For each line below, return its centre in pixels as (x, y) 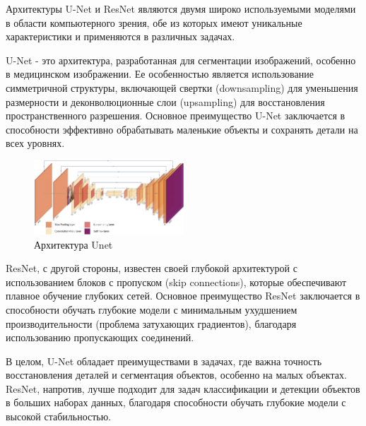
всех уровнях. (35, 143)
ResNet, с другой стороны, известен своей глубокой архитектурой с (152, 268)
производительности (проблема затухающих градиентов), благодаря (151, 323)
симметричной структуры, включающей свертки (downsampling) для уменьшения (182, 87)
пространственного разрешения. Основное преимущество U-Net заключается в (176, 116)
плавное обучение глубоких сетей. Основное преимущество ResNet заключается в (183, 296)
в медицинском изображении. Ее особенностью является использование (160, 74)
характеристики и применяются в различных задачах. (120, 36)
